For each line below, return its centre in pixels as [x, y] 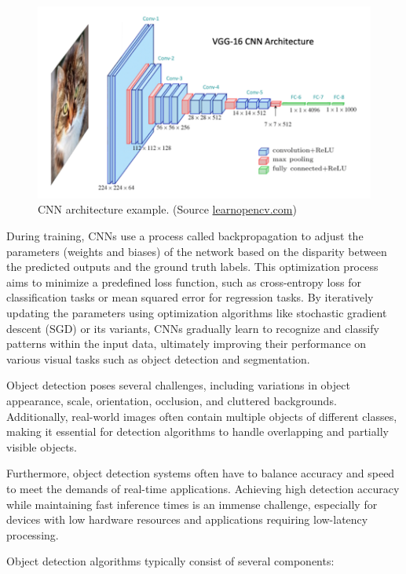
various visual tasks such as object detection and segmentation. [158, 358]
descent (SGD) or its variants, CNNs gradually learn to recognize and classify [193, 328]
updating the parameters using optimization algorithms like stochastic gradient [197, 313]
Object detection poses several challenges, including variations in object [178, 385]
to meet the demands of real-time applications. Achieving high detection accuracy [203, 488]
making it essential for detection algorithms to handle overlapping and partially [198, 431]
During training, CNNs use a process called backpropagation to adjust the [185, 236]
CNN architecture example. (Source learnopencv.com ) [167, 209]
